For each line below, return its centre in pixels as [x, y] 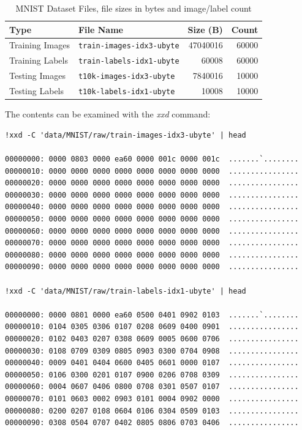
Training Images [40, 45]
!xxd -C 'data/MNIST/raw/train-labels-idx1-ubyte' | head [126, 291]
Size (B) [205, 29]
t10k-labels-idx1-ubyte [126, 92]
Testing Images [37, 76]
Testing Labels [37, 91]
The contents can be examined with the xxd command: [108, 114]
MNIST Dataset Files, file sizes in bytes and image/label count [134, 8]
